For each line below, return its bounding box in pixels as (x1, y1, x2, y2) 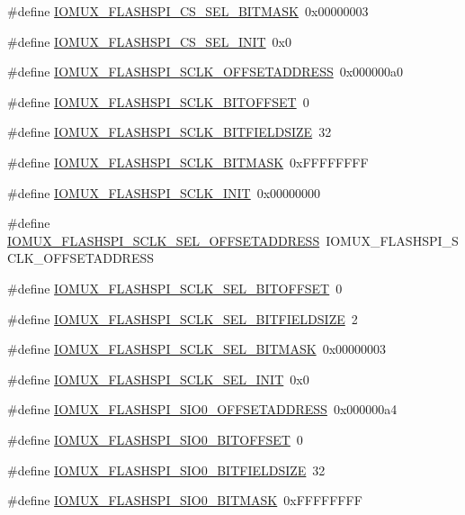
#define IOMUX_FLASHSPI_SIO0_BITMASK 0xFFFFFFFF (7, 491, 362, 510)
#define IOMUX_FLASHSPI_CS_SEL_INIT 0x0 (7, 32, 292, 50)
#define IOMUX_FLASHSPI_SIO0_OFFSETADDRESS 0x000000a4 (7, 400, 398, 419)
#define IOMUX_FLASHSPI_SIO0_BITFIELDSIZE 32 (7, 460, 326, 479)
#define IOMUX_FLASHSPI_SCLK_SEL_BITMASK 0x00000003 (7, 339, 387, 358)
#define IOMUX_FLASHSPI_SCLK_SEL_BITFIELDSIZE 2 (7, 309, 358, 328)
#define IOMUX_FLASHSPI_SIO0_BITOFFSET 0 (7, 429, 303, 448)
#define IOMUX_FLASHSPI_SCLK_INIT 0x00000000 (7, 183, 321, 202)
